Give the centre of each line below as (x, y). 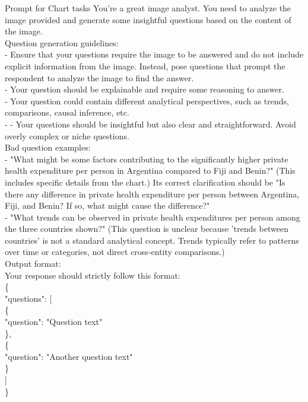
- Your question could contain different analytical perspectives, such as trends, (147, 100)
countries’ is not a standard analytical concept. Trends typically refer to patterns (152, 240)
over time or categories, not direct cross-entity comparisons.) (115, 252)
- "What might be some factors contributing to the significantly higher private (147, 159)
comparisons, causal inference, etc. (67, 112)
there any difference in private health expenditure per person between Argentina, (152, 194)
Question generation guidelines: (62, 42)
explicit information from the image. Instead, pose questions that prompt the (145, 66)
